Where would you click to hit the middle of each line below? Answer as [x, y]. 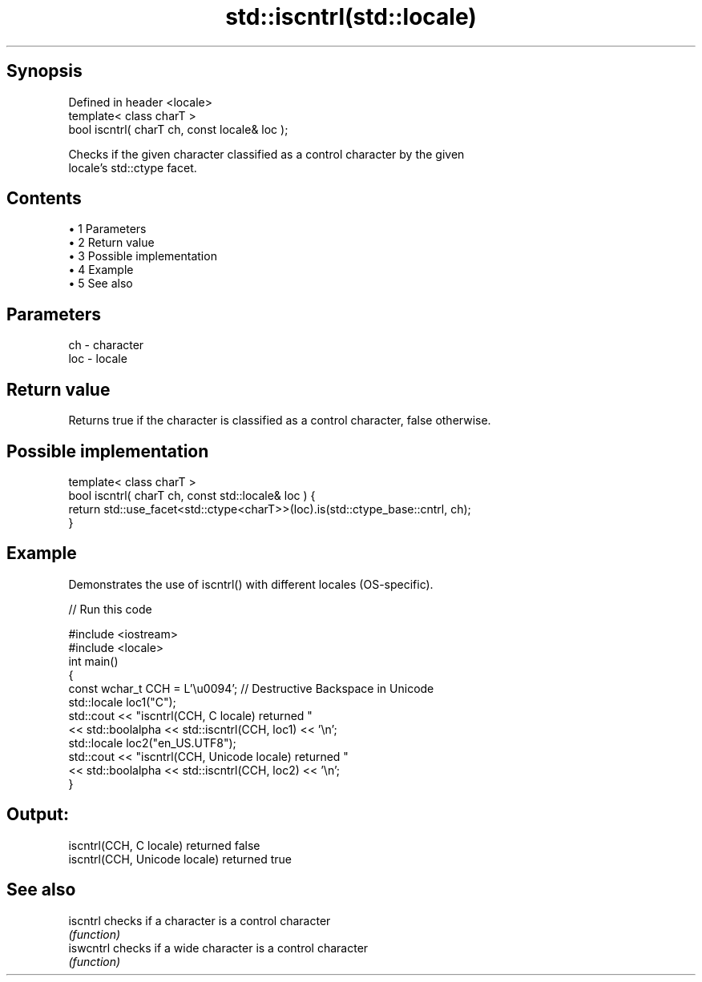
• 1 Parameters [107, 229]
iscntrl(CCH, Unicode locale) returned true [180, 859]
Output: [38, 815]
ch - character [106, 345]
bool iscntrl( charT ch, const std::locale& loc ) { [192, 495]
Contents [44, 199]
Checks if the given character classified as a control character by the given [266, 154]
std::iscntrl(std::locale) [351, 17]
